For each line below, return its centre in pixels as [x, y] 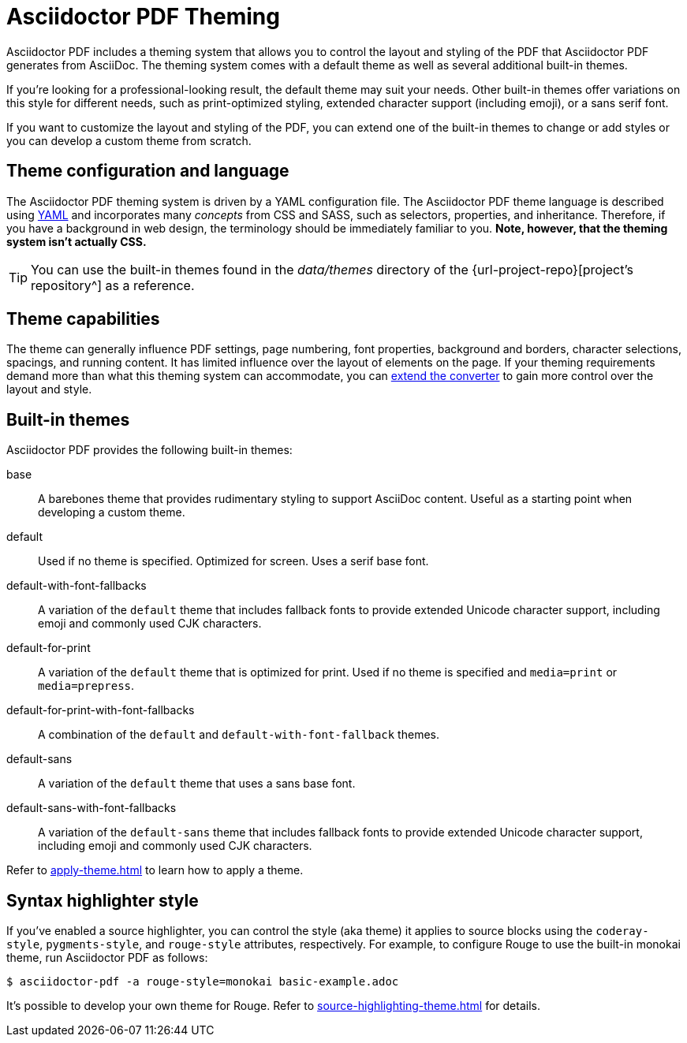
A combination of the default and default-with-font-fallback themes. [239, 735]
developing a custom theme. [112, 512]
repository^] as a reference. [113, 285]
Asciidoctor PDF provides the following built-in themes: [149, 450]
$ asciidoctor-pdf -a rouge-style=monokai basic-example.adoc [203, 982]
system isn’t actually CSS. [77, 241]
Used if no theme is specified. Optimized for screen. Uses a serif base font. [233, 561]
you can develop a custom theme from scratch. [129, 140]
